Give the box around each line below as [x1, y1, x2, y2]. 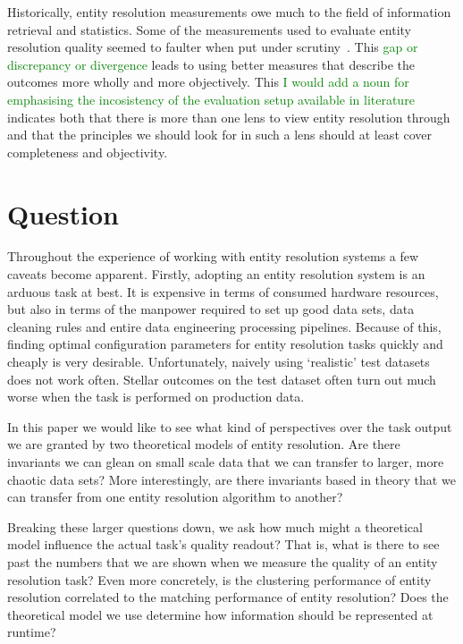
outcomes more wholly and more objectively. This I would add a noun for [7, 72, 409, 91]
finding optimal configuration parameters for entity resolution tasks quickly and [7, 335, 443, 353]
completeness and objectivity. [7, 142, 168, 161]
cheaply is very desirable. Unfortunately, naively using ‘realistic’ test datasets [7, 352, 430, 371]
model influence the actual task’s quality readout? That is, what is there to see [7, 535, 440, 554]
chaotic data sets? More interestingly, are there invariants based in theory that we [7, 470, 456, 488]
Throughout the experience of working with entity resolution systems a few [7, 247, 419, 266]
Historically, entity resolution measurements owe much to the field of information [7, 3, 451, 21]
